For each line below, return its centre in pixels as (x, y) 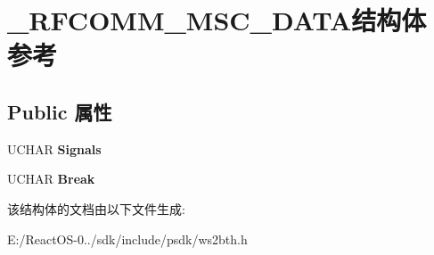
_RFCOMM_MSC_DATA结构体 (217, 20)
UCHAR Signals (54, 148)
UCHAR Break (51, 179)
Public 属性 (60, 111)
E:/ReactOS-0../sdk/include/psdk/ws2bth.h (127, 239)
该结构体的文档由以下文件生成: (96, 208)
